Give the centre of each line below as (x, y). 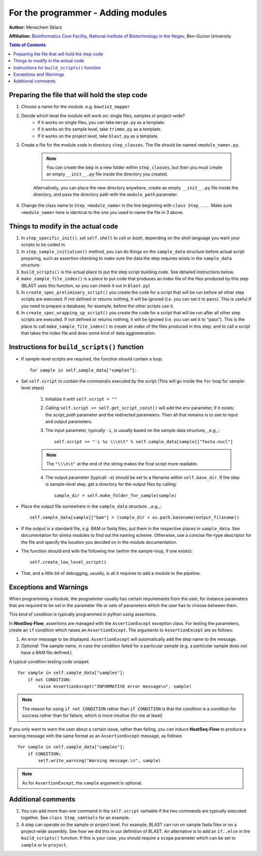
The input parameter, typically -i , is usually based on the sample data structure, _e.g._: (133, 430)
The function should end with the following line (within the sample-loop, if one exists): (107, 551)
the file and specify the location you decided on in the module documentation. (99, 542)
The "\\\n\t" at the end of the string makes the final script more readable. (122, 464)
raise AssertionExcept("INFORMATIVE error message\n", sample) (115, 686)
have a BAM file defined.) (47, 653)
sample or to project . (44, 845)
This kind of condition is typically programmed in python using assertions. (83, 614)
